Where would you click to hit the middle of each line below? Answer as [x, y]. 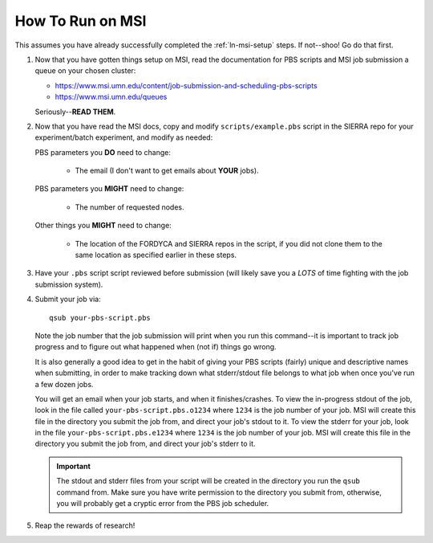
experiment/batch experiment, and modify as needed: [124, 137]
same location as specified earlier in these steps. [156, 255]
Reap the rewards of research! [85, 525]
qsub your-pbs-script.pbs [100, 318]
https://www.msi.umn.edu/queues [111, 97]
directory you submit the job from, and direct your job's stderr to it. [145, 444]
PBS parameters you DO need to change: [103, 152]
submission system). [69, 284]
